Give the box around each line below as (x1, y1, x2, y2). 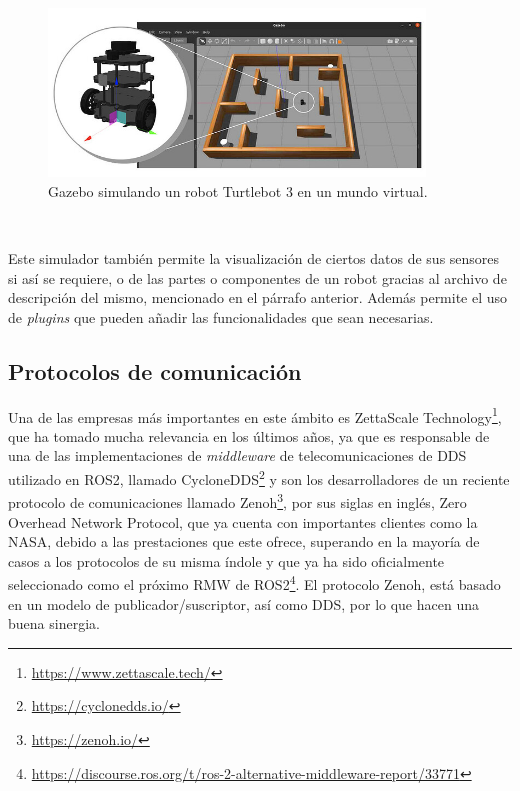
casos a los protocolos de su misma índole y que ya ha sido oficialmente (8, 550, 445, 571)
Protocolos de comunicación (8, 355, 302, 386)
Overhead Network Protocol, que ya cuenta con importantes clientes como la (8, 511, 478, 532)
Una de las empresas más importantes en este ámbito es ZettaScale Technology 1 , (8, 403, 502, 427)
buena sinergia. (8, 613, 100, 634)
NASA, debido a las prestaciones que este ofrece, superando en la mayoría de (8, 531, 480, 552)
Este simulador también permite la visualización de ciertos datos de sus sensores (8, 248, 500, 269)
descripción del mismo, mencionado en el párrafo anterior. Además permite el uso (8, 287, 508, 308)
